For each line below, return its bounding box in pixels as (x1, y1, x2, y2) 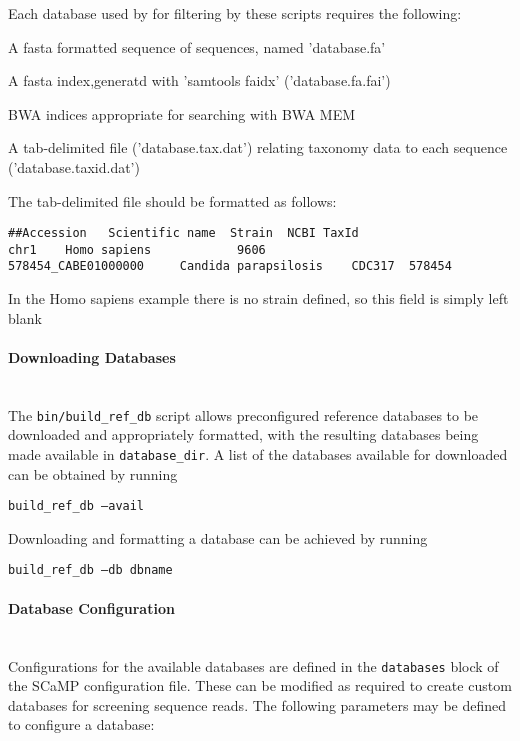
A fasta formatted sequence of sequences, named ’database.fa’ (8, 36, 386, 57)
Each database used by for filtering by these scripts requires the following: (8, 3, 462, 23)
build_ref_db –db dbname (8, 563, 173, 578)
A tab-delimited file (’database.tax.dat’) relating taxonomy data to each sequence (8, 137, 508, 158)
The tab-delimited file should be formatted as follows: (8, 190, 337, 211)
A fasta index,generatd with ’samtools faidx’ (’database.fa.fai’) (8, 70, 391, 91)
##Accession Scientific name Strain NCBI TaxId (8, 226, 359, 241)
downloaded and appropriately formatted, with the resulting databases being (8, 424, 479, 445)
